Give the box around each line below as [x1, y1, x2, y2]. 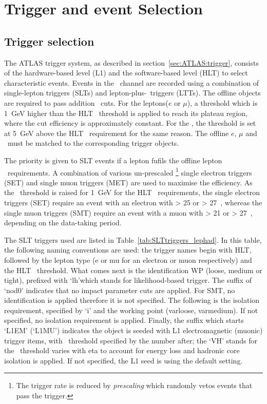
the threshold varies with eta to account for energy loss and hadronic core [4, 345, 240, 356]
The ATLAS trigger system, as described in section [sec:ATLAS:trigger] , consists [4, 57, 259, 68]
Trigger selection [4, 33, 94, 49]
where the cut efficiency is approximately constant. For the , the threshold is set [4, 118, 256, 128]
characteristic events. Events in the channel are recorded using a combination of [4, 77, 259, 88]
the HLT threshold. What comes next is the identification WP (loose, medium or [4, 264, 262, 275]
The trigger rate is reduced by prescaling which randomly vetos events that [16, 380, 253, 391]
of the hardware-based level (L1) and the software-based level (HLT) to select [4, 67, 248, 78]
